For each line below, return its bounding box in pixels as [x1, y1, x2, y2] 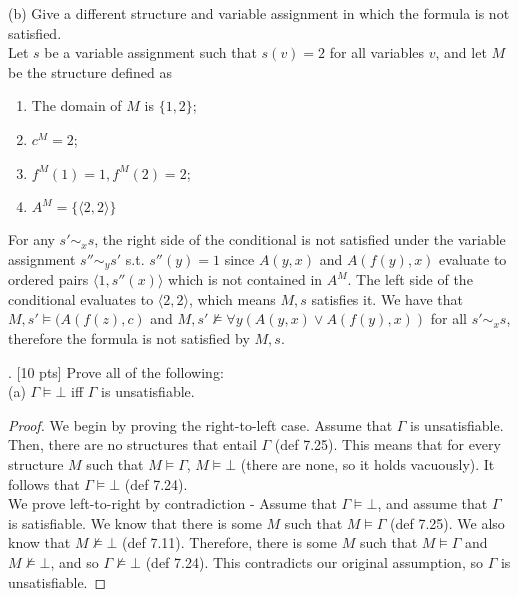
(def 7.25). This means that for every [274, 434, 501, 455]
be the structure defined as [8, 61, 172, 82]
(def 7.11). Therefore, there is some [122, 532, 337, 553]
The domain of [31, 95, 122, 116]
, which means [188, 288, 276, 309]
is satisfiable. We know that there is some [8, 512, 262, 533]
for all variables [329, 42, 425, 63]
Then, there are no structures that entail [8, 434, 257, 455]
